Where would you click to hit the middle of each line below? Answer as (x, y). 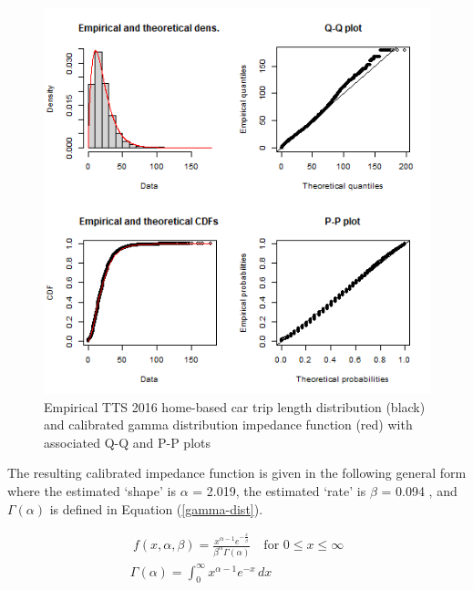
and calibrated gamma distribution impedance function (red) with (228, 424)
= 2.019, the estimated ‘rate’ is (279, 490)
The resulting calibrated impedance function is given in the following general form (237, 473)
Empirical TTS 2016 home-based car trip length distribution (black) (235, 406)
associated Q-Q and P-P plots (128, 442)
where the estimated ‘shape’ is (92, 490)
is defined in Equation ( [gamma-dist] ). (156, 508)
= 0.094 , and (419, 490)
